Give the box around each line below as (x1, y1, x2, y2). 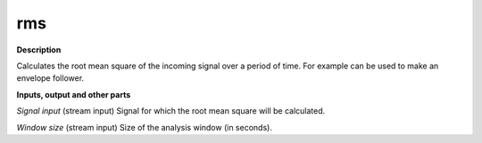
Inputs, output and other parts (16, 89, 131, 99)
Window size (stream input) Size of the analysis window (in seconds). (16, 122, 272, 132)
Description (16, 44, 62, 55)
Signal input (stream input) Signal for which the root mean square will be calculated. (16, 106, 326, 116)
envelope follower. (16, 73, 85, 83)
